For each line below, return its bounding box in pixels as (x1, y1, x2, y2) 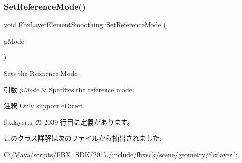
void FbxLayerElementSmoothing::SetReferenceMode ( (4, 19, 166, 30)
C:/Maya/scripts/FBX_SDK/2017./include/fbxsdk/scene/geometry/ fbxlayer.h (4, 149, 238, 159)
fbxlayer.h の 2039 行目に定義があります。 (4, 117, 134, 127)
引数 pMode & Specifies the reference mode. (4, 84, 134, 94)
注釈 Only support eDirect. (4, 101, 85, 111)
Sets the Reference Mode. (4, 68, 79, 78)
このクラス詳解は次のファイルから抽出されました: (4, 133, 162, 143)
